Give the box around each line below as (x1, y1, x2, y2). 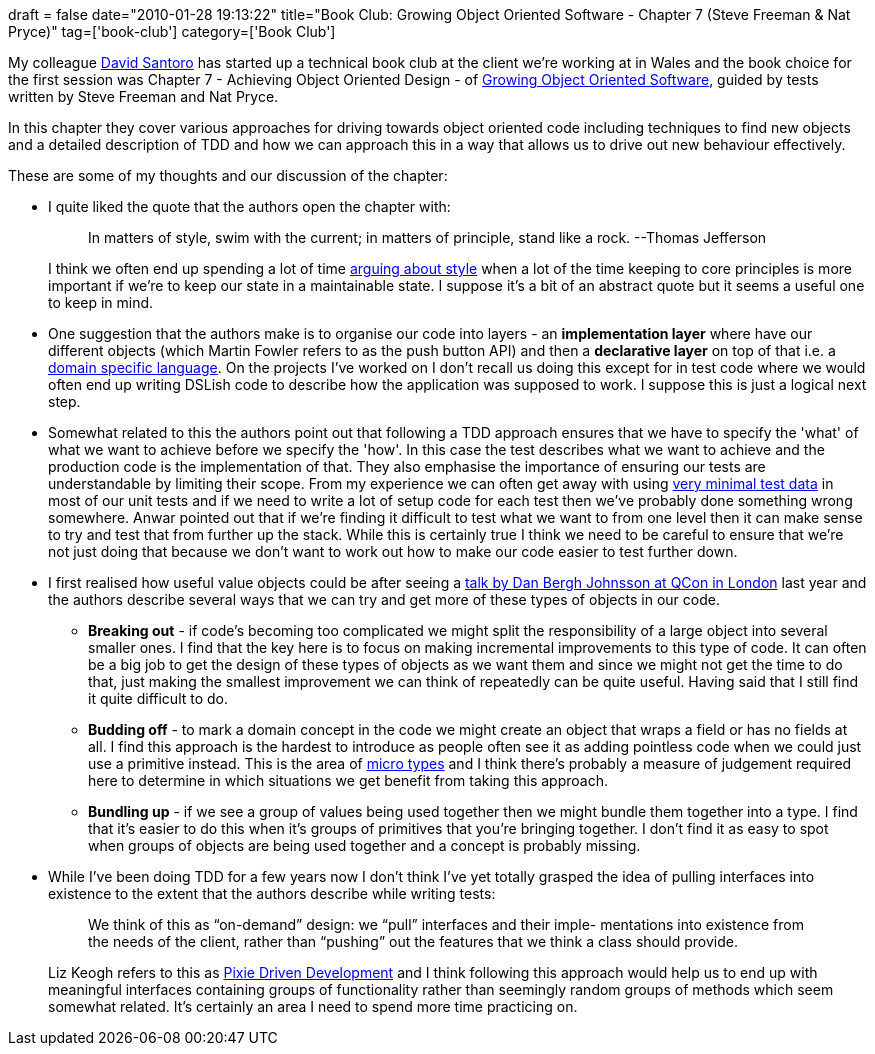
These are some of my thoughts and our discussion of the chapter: (8, 167, 448, 184)
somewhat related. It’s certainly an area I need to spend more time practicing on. (48, 998, 578, 1015)
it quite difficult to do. (88, 690, 229, 707)
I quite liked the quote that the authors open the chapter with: (48, 198, 451, 215)
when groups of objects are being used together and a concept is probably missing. (88, 837, 641, 854)
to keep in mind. (48, 294, 154, 311)
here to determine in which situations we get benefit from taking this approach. (88, 772, 608, 789)
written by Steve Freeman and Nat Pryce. (8, 88, 279, 105)
